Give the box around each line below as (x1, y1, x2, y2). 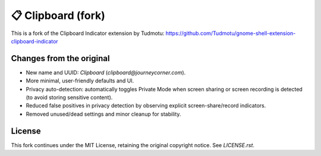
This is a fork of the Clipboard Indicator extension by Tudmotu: (11, 30, 165, 37)
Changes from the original (11, 53, 110, 63)
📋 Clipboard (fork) (11, 9, 105, 22)
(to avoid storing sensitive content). (26, 94, 113, 101)
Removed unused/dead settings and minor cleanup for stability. (26, 110, 181, 117)
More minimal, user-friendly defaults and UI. (26, 77, 134, 84)
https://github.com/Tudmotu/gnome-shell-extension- (165, 30, 296, 37)
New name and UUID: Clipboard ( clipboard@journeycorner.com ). (26, 69, 186, 76)
